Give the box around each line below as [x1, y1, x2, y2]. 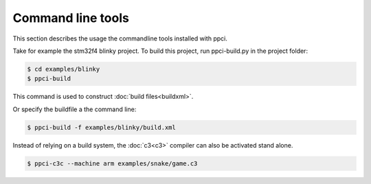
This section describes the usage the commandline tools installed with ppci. [12, 34, 228, 43]
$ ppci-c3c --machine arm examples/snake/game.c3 [27, 159, 198, 168]
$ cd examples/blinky [27, 65, 100, 73]
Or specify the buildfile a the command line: [12, 105, 137, 113]
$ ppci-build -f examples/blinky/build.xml [27, 124, 177, 131]
